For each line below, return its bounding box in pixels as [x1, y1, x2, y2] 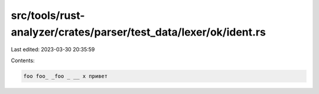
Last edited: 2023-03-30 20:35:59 [11, 46, 95, 53]
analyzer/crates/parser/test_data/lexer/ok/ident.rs [11, 25, 266, 38]
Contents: [11, 57, 35, 64]
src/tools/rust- [11, 9, 85, 22]
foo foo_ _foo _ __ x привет [23, 73, 108, 79]
